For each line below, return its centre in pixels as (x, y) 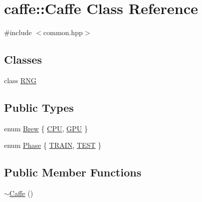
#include (18, 32)
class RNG (20, 80)
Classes (23, 59)
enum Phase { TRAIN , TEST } (53, 145)
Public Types (39, 107)
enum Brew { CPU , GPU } (46, 128)
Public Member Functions (73, 172)
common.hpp (63, 32)
